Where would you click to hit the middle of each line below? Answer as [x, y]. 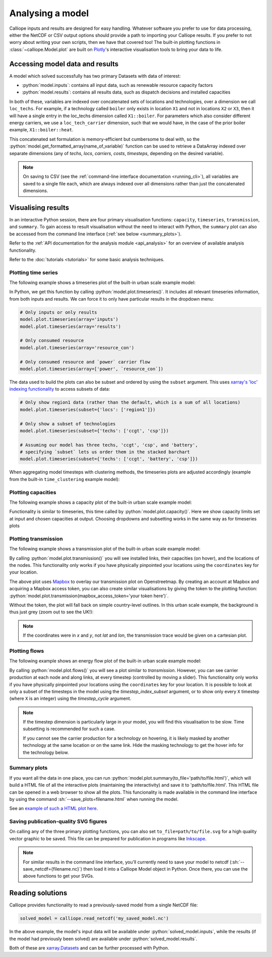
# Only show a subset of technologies [68, 424]
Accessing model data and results [64, 64]
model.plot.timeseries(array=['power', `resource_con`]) [92, 369]
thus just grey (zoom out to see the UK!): [51, 612]
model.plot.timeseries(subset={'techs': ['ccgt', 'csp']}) [94, 430]
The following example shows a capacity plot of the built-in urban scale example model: [101, 502]
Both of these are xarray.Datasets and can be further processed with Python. [89, 948]
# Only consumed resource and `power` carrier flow [85, 362]
